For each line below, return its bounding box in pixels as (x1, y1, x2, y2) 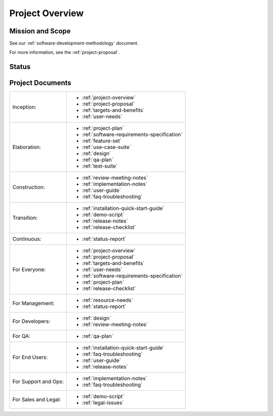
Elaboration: (12, 144, 41, 151)
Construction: (12, 184, 45, 191)
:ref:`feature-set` (81, 137, 122, 144)
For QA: (12, 333, 30, 340)
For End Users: (12, 354, 48, 361)
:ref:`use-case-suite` (81, 144, 131, 151)
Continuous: (12, 235, 41, 242)
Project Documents (9, 79, 72, 87)
